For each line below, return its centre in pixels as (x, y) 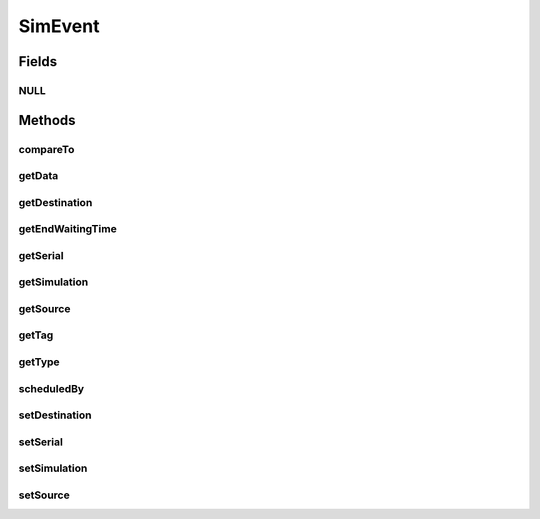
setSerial (41, 442)
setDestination (55, 415)
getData (38, 176)
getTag (36, 335)
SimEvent (59, 26)
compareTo (46, 149)
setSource (44, 495)
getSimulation (53, 282)
